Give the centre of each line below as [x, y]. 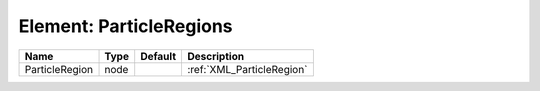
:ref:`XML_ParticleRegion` [247, 69]
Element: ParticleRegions [126, 26]
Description [215, 56]
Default [158, 56]
